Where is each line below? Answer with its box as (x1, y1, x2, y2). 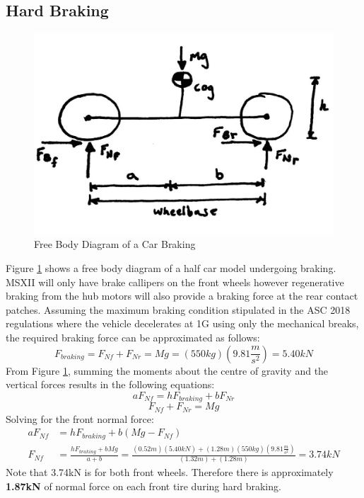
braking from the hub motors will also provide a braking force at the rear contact (6, 288, 358, 303)
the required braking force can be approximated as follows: (6, 329, 260, 344)
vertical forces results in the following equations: (6, 377, 215, 392)
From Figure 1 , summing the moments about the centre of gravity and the (6, 363, 329, 378)
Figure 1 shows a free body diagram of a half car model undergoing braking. (6, 261, 336, 276)
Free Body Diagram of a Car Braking (34, 237, 196, 251)
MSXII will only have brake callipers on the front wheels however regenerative (6, 274, 344, 289)
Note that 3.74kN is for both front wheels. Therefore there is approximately (6, 465, 334, 480)
